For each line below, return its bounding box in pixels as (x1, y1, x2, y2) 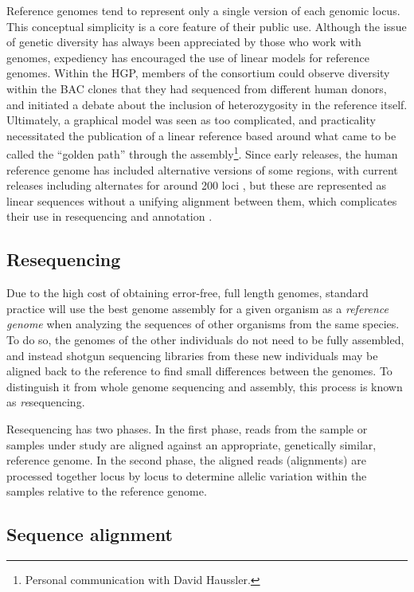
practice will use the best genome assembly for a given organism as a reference (6, 300, 389, 316)
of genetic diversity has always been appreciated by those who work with (6, 33, 361, 50)
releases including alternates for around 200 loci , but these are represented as (6, 177, 387, 194)
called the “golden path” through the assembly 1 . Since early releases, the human (6, 143, 398, 162)
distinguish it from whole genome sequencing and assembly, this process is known (6, 378, 403, 394)
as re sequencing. (6, 394, 85, 410)
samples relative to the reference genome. (6, 483, 207, 500)
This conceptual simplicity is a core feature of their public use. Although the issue (6, 18, 407, 34)
